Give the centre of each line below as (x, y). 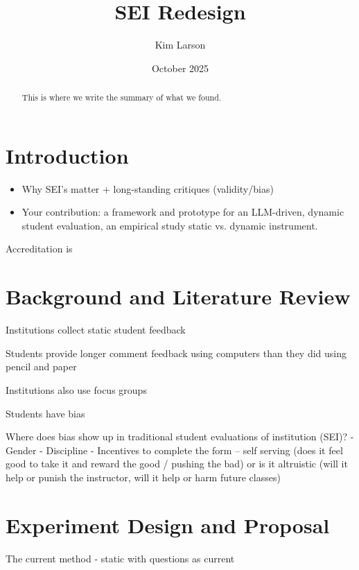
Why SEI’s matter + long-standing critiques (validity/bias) (148, 188)
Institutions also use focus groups (76, 389)
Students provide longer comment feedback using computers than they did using (176, 353)
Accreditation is (39, 249)
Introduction (67, 155)
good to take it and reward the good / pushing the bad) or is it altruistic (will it (177, 464)
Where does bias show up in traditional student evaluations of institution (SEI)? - (180, 437)
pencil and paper (41, 366)
